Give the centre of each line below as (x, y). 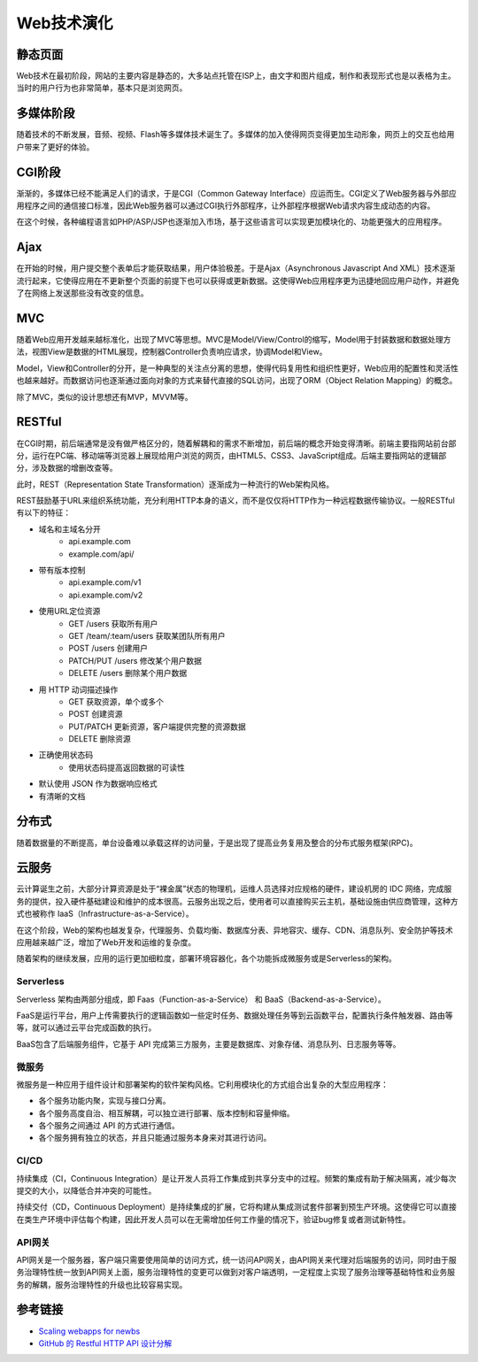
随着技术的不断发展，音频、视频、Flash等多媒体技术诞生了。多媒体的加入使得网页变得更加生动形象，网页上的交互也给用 (235, 135)
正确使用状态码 (66, 755)
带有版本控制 (62, 570)
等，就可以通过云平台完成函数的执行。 (86, 1027)
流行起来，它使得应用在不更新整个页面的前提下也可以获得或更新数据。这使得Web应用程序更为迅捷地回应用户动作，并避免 (238, 281)
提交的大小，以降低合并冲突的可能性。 (86, 1190)
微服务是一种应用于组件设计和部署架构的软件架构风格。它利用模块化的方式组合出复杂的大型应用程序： (202, 1084)
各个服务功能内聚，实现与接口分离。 (104, 1101)
